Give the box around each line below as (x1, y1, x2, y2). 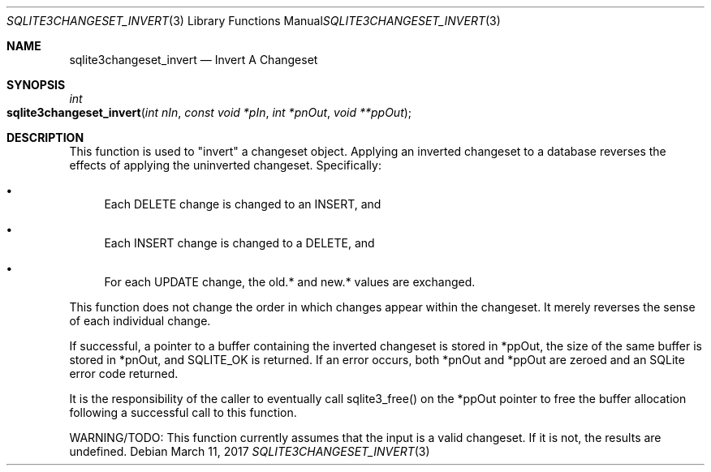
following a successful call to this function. (69, 405, 297, 419)
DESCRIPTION (6, 131, 84, 144)
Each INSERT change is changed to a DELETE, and (104, 236, 375, 250)
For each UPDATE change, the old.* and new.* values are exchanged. (104, 275, 476, 289)
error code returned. (69, 367, 179, 380)
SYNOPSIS (6, 78, 66, 92)
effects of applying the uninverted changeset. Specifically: (69, 158, 381, 172)
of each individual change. (69, 314, 211, 328)
